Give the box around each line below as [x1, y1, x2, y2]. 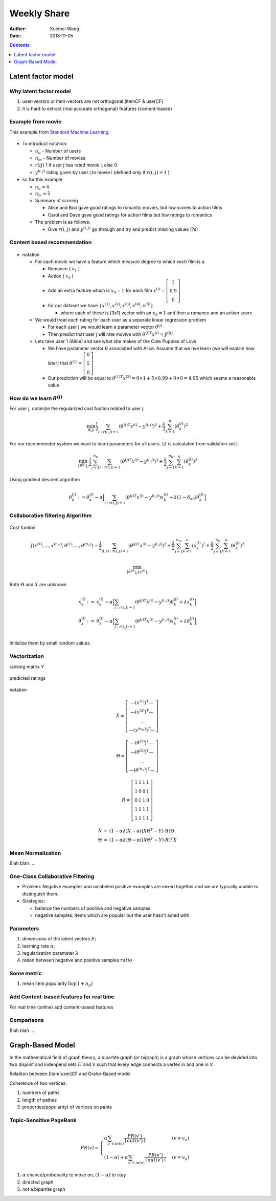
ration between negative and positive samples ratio [22, 957, 133, 963]
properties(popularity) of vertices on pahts [22, 1104, 112, 1110]
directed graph [22, 1179, 54, 1185]
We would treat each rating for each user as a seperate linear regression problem [35, 316, 206, 323]
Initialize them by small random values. [9, 640, 91, 646]
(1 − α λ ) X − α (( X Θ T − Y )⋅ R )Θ [109, 827, 174, 834]
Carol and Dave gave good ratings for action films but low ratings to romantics [48, 211, 212, 218]
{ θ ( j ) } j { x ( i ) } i [126, 568, 149, 575]
